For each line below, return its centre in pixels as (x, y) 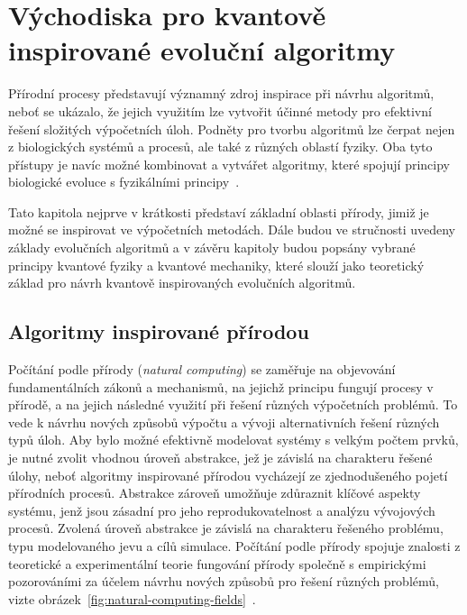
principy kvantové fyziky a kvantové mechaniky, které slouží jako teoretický (216, 265)
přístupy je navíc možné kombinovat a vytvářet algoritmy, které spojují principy (229, 164)
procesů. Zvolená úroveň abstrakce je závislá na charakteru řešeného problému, (226, 528)
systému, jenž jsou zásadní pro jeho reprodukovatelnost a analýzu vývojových (222, 510)
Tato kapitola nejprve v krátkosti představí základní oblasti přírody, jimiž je (219, 211)
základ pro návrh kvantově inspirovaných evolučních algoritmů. (182, 283)
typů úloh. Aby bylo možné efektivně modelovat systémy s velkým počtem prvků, (233, 440)
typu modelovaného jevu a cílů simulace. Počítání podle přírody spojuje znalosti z (234, 545)
